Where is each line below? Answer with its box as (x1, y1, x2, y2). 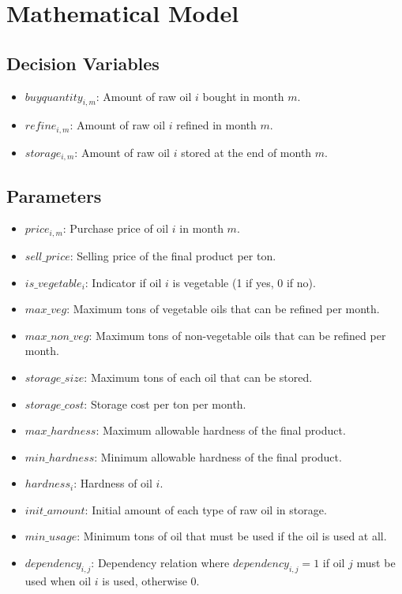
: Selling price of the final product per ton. (70, 247, 276, 263)
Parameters (6, 183, 102, 207)
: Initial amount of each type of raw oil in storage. (85, 501, 327, 517)
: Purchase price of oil (62, 220, 169, 237)
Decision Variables (6, 50, 160, 75)
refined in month (176, 117, 257, 133)
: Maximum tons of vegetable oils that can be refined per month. (66, 301, 380, 317)
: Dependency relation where (91, 555, 230, 571)
